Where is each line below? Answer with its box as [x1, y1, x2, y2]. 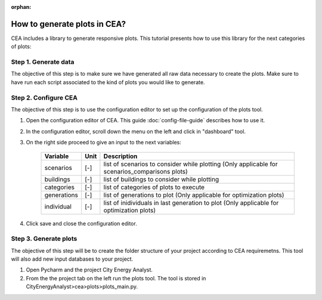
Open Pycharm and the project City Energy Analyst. [26, 266, 153, 274]
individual [44, 202, 72, 211]
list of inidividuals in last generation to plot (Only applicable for [103, 199, 279, 207]
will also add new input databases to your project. [11, 255, 134, 262]
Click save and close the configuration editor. [26, 219, 137, 227]
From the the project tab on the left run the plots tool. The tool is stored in [26, 274, 206, 282]
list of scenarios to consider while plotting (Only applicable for [103, 160, 278, 168]
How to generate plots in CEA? [11, 18, 126, 29]
